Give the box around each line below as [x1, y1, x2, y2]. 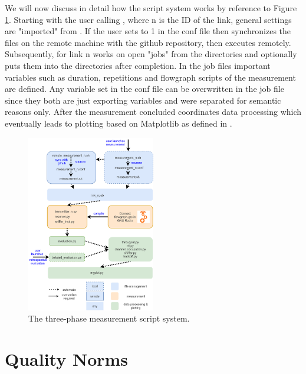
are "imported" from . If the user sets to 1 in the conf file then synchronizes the [5, 25, 291, 37]
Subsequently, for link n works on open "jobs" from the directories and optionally [5, 48, 297, 60]
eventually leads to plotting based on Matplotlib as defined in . [5, 117, 232, 129]
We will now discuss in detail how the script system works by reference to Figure [5, 2, 297, 14]
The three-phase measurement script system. [28, 312, 190, 325]
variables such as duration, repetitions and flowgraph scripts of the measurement [5, 71, 296, 83]
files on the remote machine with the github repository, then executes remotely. [5, 36, 291, 48]
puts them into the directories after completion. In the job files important [5, 59, 271, 71]
